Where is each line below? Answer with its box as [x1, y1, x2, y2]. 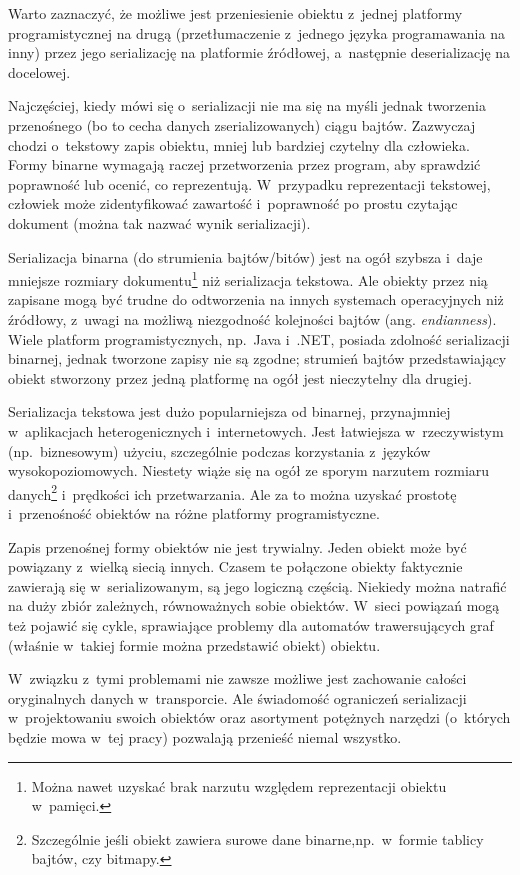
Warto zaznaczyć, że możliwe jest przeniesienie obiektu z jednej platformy [8, 3, 463, 23]
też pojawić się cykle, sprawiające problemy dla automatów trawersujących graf [8, 614, 494, 635]
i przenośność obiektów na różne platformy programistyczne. [8, 502, 380, 523]
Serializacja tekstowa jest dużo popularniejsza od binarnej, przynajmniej [8, 401, 451, 422]
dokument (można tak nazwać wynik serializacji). [8, 212, 311, 233]
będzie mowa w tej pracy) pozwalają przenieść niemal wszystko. [8, 726, 402, 747]
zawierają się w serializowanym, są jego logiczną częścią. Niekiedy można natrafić [8, 575, 507, 596]
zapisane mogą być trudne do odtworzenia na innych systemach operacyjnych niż [8, 289, 504, 310]
